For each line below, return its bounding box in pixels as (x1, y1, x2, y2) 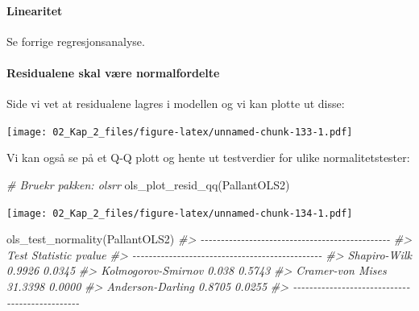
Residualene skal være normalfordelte (6, 64, 220, 81)
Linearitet (6, 2, 63, 19)
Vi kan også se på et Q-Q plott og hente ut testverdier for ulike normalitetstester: (6, 149, 410, 166)
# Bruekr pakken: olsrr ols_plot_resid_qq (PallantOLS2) (6, 176, 290, 193)
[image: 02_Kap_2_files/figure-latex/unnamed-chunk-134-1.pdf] (6, 207, 353, 219)
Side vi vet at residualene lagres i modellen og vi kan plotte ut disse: (6, 95, 345, 112)
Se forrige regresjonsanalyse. (6, 32, 145, 49)
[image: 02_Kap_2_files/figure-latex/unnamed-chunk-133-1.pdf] (6, 126, 353, 138)
